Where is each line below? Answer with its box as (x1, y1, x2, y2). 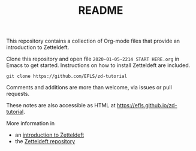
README (78, 4, 123, 17)
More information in (6, 120, 55, 127)
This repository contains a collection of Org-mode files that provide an (6, 37, 180, 45)
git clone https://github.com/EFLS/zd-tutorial (6, 73, 128, 80)
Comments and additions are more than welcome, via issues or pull (6, 84, 172, 91)
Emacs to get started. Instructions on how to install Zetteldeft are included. (6, 62, 191, 69)
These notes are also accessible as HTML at (6, 102, 116, 109)
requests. (6, 90, 30, 98)
